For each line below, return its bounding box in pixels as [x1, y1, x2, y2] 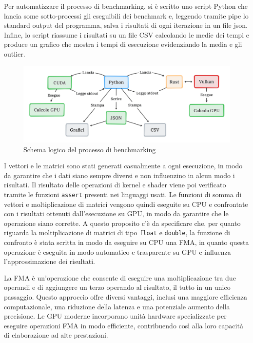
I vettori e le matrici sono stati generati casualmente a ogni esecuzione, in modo [4, 161, 243, 171]
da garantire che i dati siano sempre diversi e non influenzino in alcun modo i [4, 170, 235, 180]
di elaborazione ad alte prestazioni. [4, 330, 108, 340]
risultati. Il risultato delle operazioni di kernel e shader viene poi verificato [4, 180, 226, 190]
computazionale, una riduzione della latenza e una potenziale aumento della [4, 301, 230, 311]
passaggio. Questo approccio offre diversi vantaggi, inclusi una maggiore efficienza [4, 291, 248, 302]
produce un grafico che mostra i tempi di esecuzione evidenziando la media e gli [4, 39, 242, 49]
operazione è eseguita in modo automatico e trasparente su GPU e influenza [4, 246, 231, 257]
